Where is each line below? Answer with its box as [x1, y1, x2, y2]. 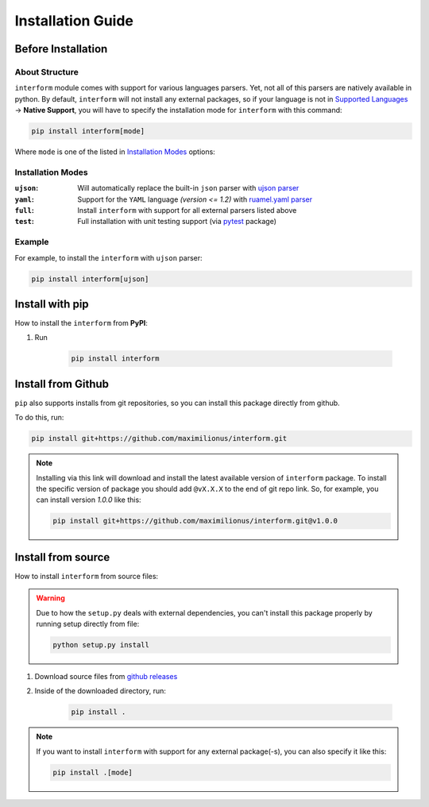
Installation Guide [14, 12, 134, 29]
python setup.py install [52, 640, 150, 650]
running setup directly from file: [36, 620, 140, 629]
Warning [36, 593, 65, 603]
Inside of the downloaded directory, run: [34, 686, 166, 696]
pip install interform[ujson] [31, 274, 149, 284]
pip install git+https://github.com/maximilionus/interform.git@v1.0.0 [52, 516, 338, 526]
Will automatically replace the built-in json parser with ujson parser [77, 183, 300, 193]
